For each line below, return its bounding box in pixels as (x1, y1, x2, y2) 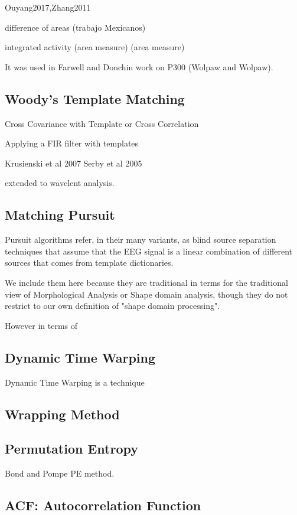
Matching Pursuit (5, 206, 115, 224)
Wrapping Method (5, 405, 120, 423)
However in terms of (5, 319, 78, 331)
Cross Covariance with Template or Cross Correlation (5, 117, 199, 129)
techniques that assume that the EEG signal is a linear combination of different (5, 245, 293, 257)
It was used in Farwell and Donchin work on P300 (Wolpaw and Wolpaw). (5, 60, 273, 73)
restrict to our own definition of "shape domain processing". (5, 299, 220, 312)
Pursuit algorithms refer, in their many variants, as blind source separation (5, 233, 276, 246)
